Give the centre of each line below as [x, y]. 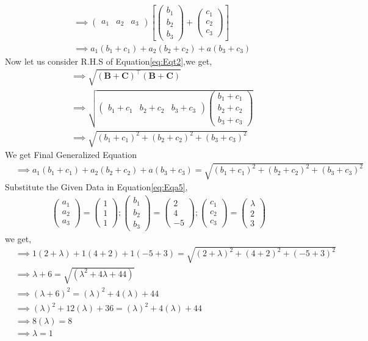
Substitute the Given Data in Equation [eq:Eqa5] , [96, 187]
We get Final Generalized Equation [71, 155]
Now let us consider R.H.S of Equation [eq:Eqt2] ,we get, [109, 61]
